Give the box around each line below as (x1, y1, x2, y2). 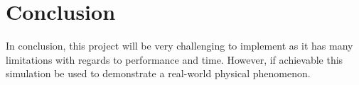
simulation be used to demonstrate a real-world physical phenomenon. (6, 66, 311, 81)
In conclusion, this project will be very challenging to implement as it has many (6, 38, 353, 53)
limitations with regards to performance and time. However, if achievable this (6, 52, 343, 67)
